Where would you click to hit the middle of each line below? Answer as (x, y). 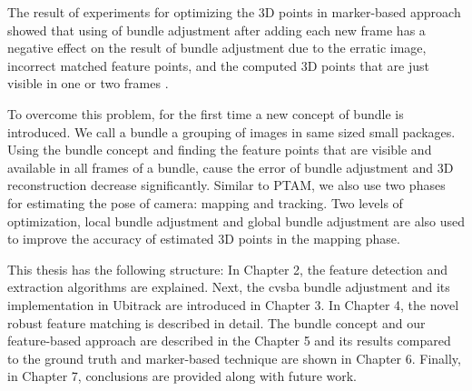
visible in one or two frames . (88, 83)
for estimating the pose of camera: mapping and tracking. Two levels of (205, 202)
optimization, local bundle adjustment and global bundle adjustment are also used (236, 221)
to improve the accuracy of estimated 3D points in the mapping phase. (204, 239)
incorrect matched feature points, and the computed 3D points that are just (218, 65)
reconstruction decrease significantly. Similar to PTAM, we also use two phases (226, 185)
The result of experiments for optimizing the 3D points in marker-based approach (234, 12)
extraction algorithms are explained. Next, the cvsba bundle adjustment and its (229, 287)
